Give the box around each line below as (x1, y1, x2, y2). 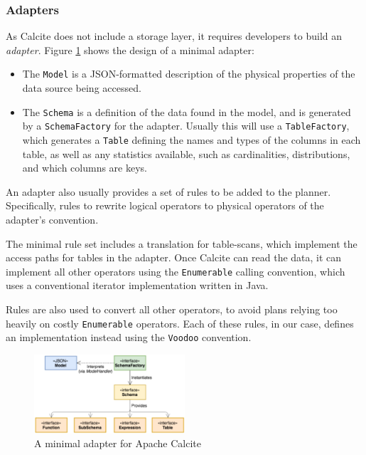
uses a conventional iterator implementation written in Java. (6, 278, 269, 293)
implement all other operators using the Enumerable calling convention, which (6, 263, 345, 278)
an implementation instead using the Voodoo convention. (6, 330, 252, 345)
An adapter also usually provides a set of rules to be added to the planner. (6, 184, 331, 199)
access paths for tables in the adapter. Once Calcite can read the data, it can (6, 250, 342, 265)
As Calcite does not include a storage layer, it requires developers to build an (6, 28, 343, 43)
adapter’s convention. (6, 212, 99, 226)
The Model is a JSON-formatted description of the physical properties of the (22, 66, 355, 81)
